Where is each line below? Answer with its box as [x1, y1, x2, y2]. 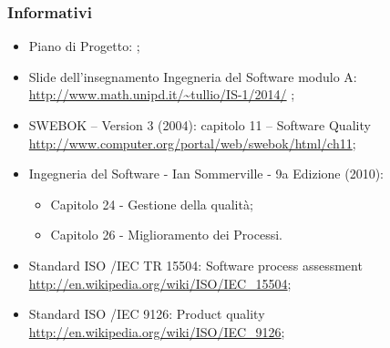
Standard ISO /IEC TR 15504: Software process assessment [28, 255, 363, 274]
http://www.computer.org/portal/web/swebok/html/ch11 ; [28, 133, 356, 152]
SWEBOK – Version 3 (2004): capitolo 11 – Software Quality [28, 116, 371, 134]
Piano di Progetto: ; [28, 36, 140, 56]
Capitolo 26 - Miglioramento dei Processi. [50, 225, 282, 244]
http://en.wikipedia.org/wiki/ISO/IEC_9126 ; [28, 322, 285, 341]
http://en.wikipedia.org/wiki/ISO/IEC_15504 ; [28, 273, 292, 292]
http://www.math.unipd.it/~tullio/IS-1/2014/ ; [28, 85, 295, 104]
